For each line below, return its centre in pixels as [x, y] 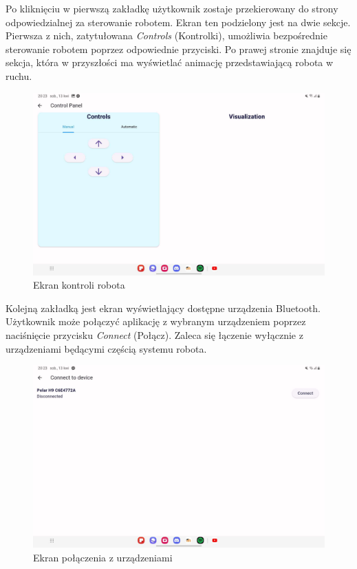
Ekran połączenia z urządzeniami [103, 557]
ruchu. [19, 75]
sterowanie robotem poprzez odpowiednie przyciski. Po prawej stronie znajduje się [178, 49]
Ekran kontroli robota [79, 285]
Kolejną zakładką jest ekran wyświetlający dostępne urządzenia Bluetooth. [163, 308]
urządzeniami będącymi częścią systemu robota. [106, 348]
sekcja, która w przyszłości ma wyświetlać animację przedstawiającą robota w [170, 62]
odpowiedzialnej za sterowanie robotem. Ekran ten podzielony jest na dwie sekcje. [178, 22]
